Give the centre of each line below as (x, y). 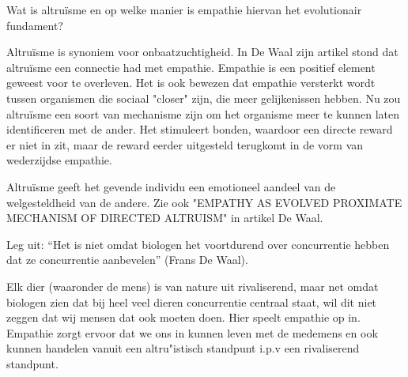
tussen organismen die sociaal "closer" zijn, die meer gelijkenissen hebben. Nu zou (204, 98)
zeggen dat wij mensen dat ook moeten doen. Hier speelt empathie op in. (183, 317)
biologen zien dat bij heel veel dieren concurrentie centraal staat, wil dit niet (192, 302)
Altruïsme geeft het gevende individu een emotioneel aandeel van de (171, 186)
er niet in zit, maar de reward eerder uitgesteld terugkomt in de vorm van (185, 144)
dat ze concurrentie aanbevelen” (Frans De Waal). (127, 260)
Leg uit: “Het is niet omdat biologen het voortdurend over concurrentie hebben (198, 244)
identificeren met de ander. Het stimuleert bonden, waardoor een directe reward (200, 129)
